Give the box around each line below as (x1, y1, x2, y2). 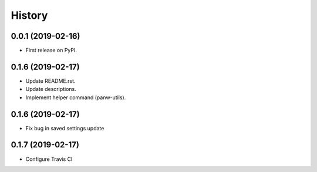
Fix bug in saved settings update (25, 124, 104, 131)
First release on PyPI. (25, 47, 77, 54)
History (11, 9, 48, 22)
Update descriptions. (25, 86, 76, 93)
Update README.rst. (25, 77, 76, 85)
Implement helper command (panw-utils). (25, 94, 126, 101)
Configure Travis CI (25, 156, 73, 163)
